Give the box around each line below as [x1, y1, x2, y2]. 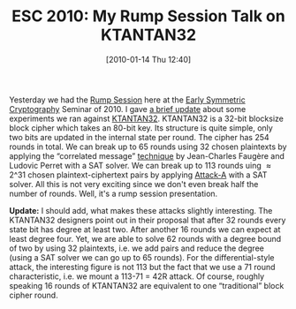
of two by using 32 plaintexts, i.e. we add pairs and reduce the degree [9, 243, 265, 253]
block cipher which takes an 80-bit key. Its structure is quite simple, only [9, 122, 274, 133]
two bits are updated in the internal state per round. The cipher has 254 [9, 132, 269, 142]
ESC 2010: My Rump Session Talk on [11, 6, 285, 26]
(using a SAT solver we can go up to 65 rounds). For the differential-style [9, 252, 275, 262]
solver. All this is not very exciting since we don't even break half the [9, 178, 259, 189]
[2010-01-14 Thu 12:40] [105, 54, 192, 64]
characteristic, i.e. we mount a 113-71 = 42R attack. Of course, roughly [9, 271, 265, 282]
